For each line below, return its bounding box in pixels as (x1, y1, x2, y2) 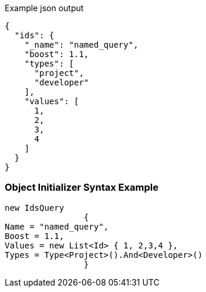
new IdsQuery (5, 203, 65, 213)
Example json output (5, 3, 84, 13)
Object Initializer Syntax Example (5, 181, 158, 194)
